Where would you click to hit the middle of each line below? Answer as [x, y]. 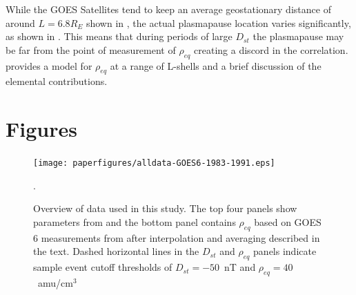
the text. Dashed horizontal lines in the [116, 251]
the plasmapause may [298, 36]
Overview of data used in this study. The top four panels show [165, 208]
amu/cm [55, 282]
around [20, 22]
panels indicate [285, 251]
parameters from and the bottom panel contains [135, 221]
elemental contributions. [57, 81]
